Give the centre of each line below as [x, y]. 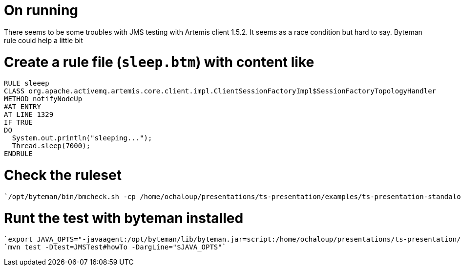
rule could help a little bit [43, 40]
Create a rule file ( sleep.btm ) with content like [159, 62]
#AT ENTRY [22, 107]
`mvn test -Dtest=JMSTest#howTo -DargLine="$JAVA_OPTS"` [115, 247]
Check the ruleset [63, 175]
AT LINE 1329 [29, 115]
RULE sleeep [27, 83]
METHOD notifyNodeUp [43, 99]
